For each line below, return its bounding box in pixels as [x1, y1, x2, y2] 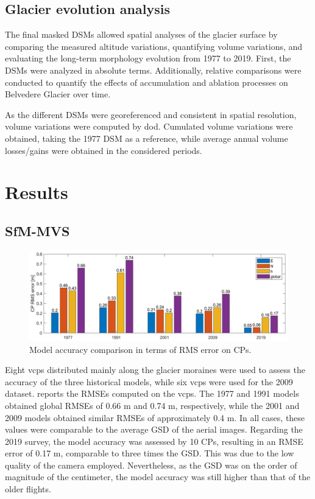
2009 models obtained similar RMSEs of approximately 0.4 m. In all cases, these [5, 411, 305, 424]
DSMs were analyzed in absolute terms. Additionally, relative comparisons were [5, 63, 302, 76]
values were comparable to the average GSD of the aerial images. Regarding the [5, 423, 303, 436]
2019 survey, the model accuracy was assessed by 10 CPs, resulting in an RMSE [5, 434, 303, 447]
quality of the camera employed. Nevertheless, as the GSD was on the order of [5, 458, 297, 471]
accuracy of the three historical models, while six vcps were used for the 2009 [5, 375, 293, 388]
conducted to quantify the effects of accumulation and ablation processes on [5, 75, 288, 88]
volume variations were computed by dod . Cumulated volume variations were [5, 120, 293, 133]
